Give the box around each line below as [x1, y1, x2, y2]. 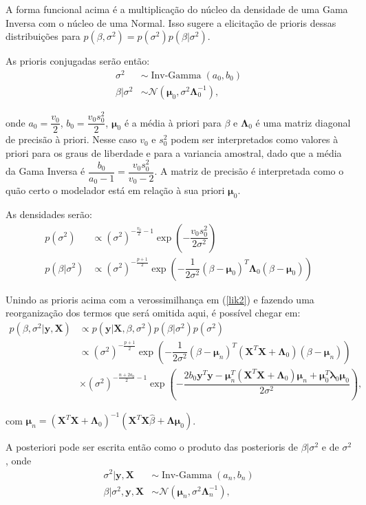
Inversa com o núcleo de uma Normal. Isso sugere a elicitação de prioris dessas [6, 15, 336, 30]
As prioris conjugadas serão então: [6, 54, 150, 68]
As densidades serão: [6, 206, 92, 221]
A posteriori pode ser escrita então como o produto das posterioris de [6, 440, 298, 454]
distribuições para [6, 29, 80, 43]
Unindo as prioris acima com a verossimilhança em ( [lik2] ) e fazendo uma [6, 292, 314, 306]
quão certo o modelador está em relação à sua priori [6, 183, 225, 197]
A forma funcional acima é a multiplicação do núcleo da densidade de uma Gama [6, 2, 348, 16]
